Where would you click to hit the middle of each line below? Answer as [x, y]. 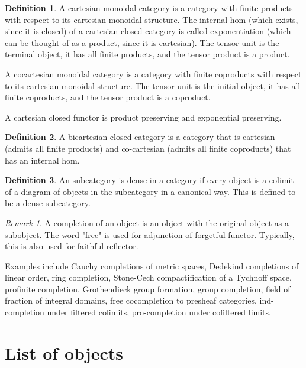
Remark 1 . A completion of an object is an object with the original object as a [147, 222]
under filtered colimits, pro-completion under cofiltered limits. [159, 312]
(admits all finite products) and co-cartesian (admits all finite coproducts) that [148, 148]
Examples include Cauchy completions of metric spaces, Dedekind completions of [152, 266]
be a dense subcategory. [48, 203]
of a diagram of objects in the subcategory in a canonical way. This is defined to [150, 191]
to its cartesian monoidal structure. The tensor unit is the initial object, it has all [153, 85]
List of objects [64, 352]
